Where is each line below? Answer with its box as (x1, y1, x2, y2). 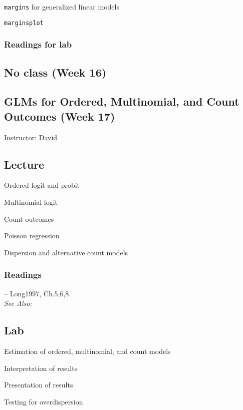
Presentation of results (4, 379, 73, 390)
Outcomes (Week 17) (4, 108, 115, 124)
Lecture (4, 156, 45, 172)
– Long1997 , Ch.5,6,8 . (4, 288, 71, 298)
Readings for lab (4, 38, 72, 51)
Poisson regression (4, 230, 60, 241)
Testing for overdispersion (4, 396, 83, 406)
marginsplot (4, 19, 44, 27)
